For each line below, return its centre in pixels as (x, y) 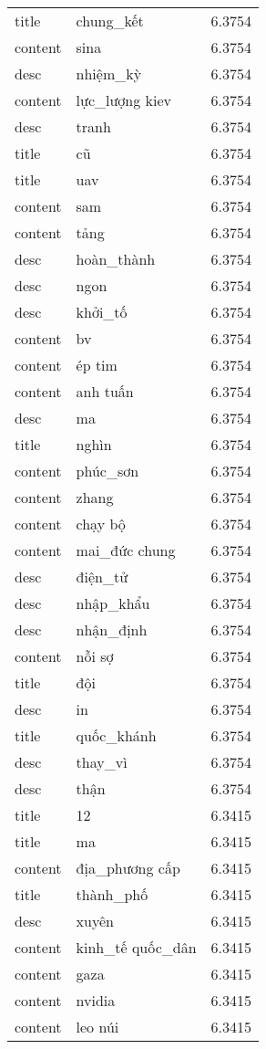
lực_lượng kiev (124, 100)
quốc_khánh (116, 735)
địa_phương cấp (128, 868)
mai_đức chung (126, 550)
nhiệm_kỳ (109, 73)
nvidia (96, 1000)
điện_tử (102, 577)
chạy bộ (101, 524)
